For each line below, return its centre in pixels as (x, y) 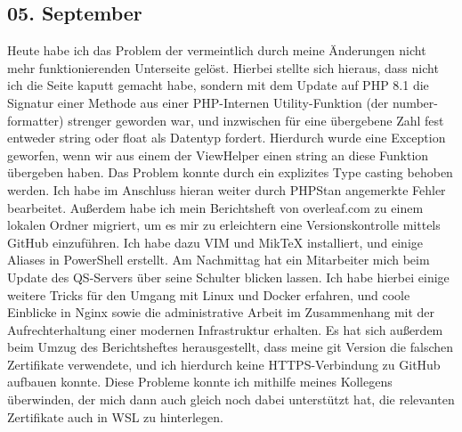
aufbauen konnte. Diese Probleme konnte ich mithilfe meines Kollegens (200, 382)
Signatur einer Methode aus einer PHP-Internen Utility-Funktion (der (198, 102)
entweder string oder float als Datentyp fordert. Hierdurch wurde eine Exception (227, 138)
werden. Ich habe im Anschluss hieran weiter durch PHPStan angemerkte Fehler (227, 189)
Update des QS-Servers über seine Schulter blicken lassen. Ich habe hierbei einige (228, 277)
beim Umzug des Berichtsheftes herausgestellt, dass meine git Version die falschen (231, 347)
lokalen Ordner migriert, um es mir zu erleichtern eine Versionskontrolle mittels (224, 225)
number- (415, 102)
